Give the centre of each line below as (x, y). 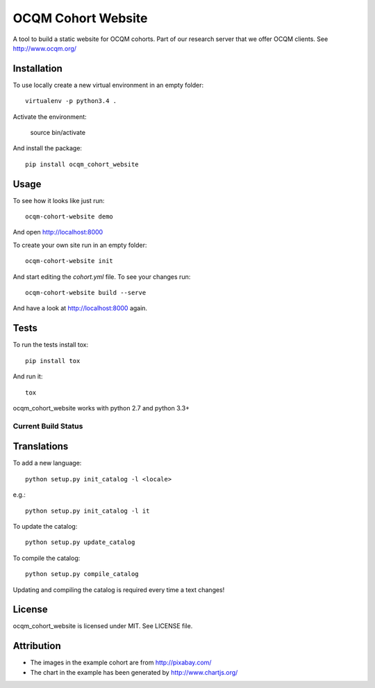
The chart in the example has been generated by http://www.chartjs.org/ (134, 672)
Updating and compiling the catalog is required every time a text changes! (119, 590)
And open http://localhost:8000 (58, 232)
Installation (37, 69)
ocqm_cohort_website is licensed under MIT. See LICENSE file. (103, 626)
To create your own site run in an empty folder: (80, 245)
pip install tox (53, 361)
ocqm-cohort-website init (69, 261)
